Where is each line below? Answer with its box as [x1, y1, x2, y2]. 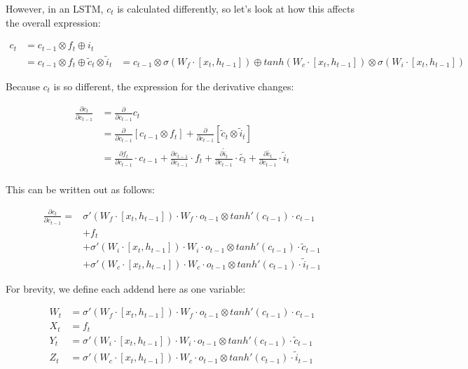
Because [6, 78, 40, 93]
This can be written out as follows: [6, 182, 155, 197]
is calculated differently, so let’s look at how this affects [117, 1, 355, 15]
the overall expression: [6, 15, 101, 29]
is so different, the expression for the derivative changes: [53, 78, 294, 93]
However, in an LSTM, [6, 1, 104, 15]
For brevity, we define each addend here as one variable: [6, 281, 246, 295]
